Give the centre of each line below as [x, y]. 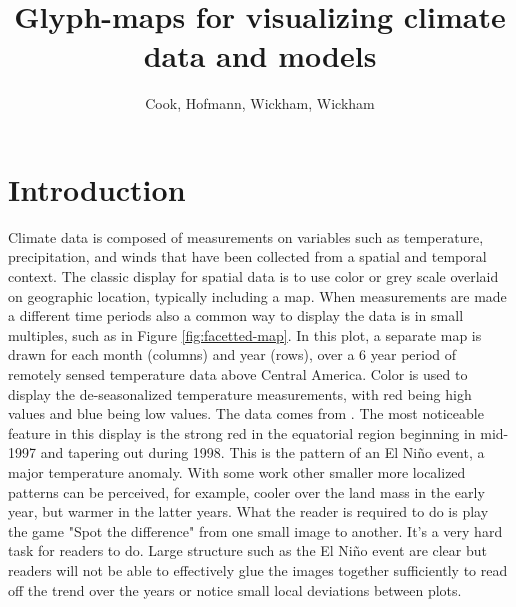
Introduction [97, 188]
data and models [260, 55]
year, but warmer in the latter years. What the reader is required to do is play [248, 511]
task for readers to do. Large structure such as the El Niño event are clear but [247, 550]
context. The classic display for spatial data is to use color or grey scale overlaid [253, 276]
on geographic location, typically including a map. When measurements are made [257, 295]
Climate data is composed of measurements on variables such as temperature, [246, 236]
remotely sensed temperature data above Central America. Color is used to [238, 374]
